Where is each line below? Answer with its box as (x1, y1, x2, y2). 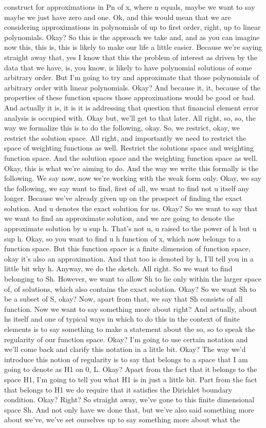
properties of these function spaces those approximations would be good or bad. (4, 92, 256, 103)
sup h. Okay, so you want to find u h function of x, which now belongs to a (4, 233, 241, 244)
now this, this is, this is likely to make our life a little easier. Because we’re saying (4, 42, 262, 52)
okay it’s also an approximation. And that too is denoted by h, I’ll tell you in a (4, 253, 254, 264)
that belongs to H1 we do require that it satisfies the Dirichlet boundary (4, 384, 233, 395)
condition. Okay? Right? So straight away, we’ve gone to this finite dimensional (4, 394, 255, 405)
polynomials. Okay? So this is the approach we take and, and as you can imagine (4, 31, 260, 42)
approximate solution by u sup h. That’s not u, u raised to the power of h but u (4, 223, 257, 234)
